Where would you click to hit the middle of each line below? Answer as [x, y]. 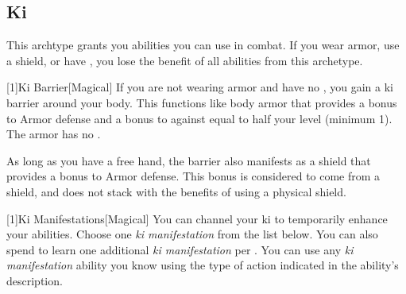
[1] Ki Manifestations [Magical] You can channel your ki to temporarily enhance [197, 218]
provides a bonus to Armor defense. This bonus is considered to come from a [193, 176]
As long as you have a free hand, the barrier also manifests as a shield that [189, 160]
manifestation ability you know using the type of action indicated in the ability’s [203, 265]
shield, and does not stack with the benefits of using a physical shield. [176, 191]
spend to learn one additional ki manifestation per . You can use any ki [180, 249]
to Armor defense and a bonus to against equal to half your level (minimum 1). [199, 118]
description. [35, 280]
